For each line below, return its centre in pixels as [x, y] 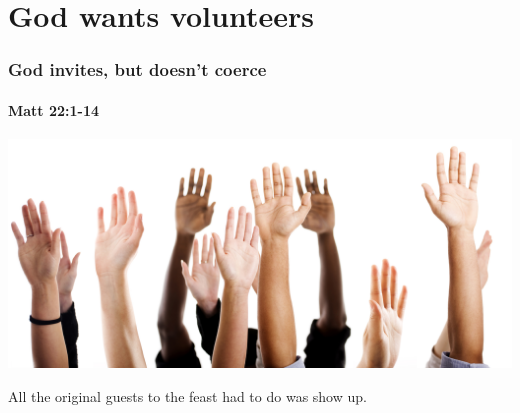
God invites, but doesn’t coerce [137, 69]
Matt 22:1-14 [54, 109]
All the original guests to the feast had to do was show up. [187, 395]
